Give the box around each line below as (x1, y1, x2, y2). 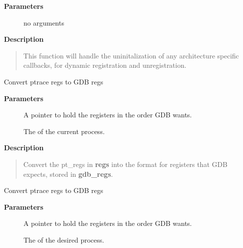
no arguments (24, 17, 64, 28)
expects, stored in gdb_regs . (23, 168, 113, 179)
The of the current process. (24, 126, 105, 136)
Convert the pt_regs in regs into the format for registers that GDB (23, 159, 228, 169)
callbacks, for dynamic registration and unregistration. (23, 60, 187, 70)
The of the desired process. (24, 234, 104, 245)
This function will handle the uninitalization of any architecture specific (23, 50, 239, 60)
